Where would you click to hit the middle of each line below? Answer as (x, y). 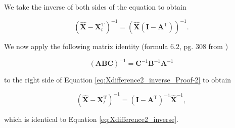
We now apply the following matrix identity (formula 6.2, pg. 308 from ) (116, 46)
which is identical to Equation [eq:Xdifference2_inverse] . (91, 119)
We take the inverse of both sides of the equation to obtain (95, 7)
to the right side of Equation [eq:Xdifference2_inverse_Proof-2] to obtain (118, 80)
